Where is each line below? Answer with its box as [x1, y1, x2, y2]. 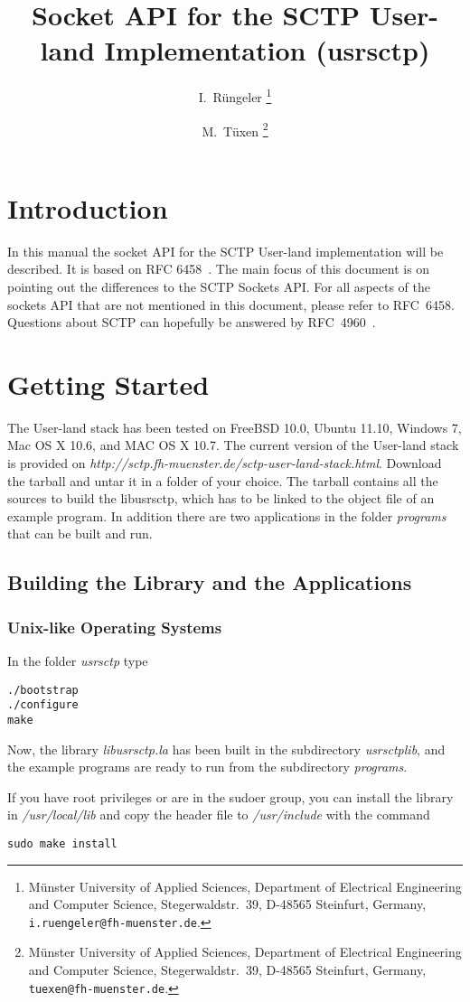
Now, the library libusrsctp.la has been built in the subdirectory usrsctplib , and [7, 739, 446, 758]
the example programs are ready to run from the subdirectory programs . [7, 757, 408, 776]
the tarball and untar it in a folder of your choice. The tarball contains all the [7, 471, 438, 490]
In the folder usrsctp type [7, 651, 148, 670]
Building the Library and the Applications [7, 568, 412, 596]
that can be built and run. [7, 524, 153, 543]
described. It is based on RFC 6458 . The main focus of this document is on [7, 259, 430, 278]
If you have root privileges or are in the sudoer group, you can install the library [7, 787, 454, 806]
